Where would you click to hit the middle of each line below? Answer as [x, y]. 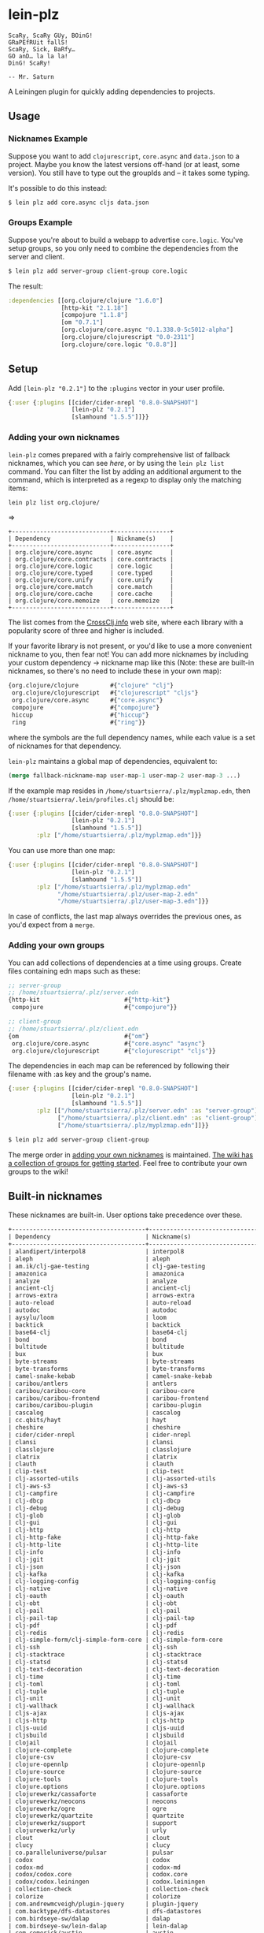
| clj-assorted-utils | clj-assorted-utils [112, 1479]
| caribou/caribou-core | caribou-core [101, 1391]
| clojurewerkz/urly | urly [88, 1831]
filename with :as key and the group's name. [80, 1075]
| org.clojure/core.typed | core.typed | [91, 573]
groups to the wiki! [38, 1171]
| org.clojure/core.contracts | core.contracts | [91, 560]
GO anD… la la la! [38, 56]
